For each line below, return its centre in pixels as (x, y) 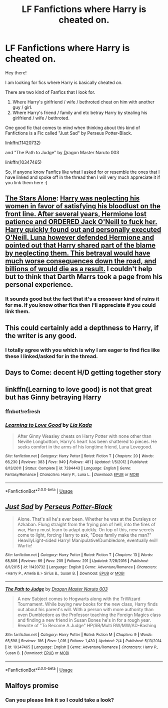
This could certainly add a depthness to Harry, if (82, 328)
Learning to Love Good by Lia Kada (49, 425)
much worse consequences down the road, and (81, 261)
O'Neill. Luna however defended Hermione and (79, 238)
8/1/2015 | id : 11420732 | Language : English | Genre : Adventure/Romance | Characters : (81, 567)
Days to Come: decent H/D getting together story (83, 372)
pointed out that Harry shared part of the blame (80, 245)
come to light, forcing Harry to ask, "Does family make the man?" (84, 535)
